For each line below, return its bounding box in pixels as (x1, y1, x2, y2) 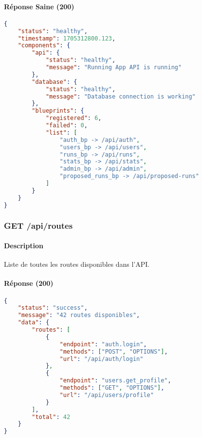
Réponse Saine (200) (4, 1, 74, 11)
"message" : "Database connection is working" (45, 93, 196, 100)
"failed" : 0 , (45, 122, 88, 129)
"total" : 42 (32, 413, 71, 420)
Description (4, 240, 44, 250)
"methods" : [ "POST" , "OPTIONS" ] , (59, 348, 168, 355)
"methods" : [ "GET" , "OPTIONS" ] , (59, 384, 165, 392)
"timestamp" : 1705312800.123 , (18, 35, 116, 42)
